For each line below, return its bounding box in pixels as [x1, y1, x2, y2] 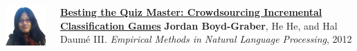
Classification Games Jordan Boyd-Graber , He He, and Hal [59, 18, 338, 32]
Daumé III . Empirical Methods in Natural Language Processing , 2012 [59, 32, 352, 46]
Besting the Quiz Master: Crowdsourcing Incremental [59, 5, 322, 19]
